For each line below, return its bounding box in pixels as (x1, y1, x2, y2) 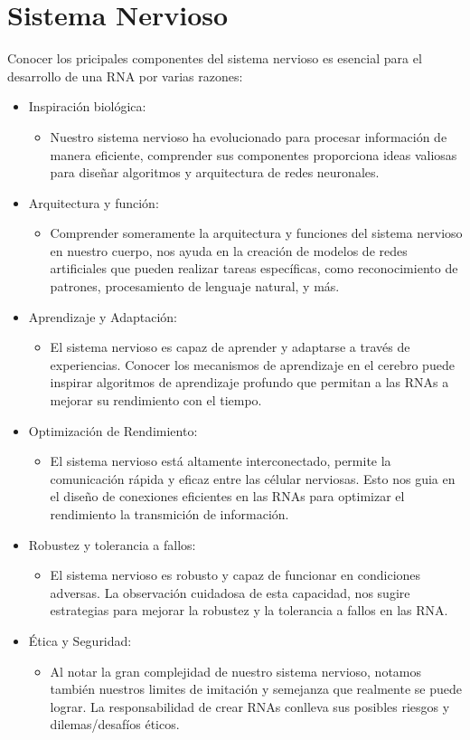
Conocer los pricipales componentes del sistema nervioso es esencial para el (7, 49, 422, 68)
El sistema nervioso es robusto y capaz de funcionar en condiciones (50, 565, 421, 584)
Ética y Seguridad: (28, 631, 132, 650)
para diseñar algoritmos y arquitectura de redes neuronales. (50, 163, 380, 182)
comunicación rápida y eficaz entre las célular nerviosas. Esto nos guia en (50, 469, 456, 488)
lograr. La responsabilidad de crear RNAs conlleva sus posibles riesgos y (50, 697, 450, 716)
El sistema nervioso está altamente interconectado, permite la (50, 451, 391, 470)
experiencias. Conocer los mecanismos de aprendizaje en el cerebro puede (50, 355, 455, 374)
